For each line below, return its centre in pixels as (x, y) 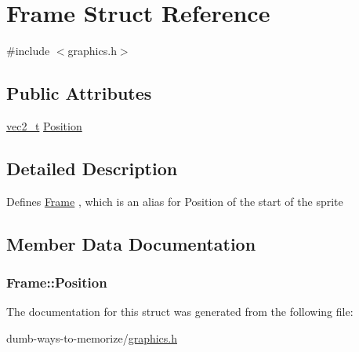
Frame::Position (57, 282)
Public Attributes (79, 93)
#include (28, 51)
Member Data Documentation (131, 243)
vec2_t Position (44, 125)
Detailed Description (92, 168)
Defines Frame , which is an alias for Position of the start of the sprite (175, 201)
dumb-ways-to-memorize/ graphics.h (92, 337)
